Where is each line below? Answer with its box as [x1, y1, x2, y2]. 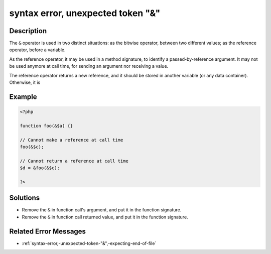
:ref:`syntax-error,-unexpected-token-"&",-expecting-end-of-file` [22, 240, 157, 246]
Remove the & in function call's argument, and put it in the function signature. [22, 207, 182, 213]
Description [9, 27, 47, 35]
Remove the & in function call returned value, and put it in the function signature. [22, 214, 188, 220]
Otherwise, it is [9, 79, 41, 85]
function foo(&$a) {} [20, 123, 73, 129]
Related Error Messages [9, 227, 86, 235]
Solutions [9, 194, 40, 202]
